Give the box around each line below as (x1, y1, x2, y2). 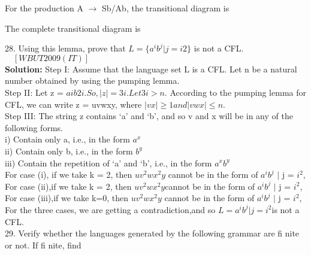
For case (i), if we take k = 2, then (5, 168, 132, 181)
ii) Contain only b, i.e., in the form (5, 144, 133, 157)
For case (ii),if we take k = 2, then (5, 180, 132, 192)
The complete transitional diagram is (5, 22, 141, 34)
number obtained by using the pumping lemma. (5, 74, 180, 87)
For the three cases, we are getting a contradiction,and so (5, 203, 216, 215)
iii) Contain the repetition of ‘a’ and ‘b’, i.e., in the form (5, 156, 212, 169)
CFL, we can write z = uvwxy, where (5, 98, 142, 110)
